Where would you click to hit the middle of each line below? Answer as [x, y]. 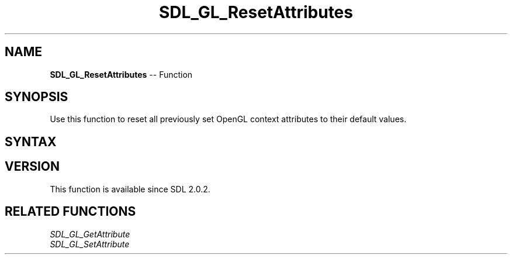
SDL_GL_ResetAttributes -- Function [121, 74]
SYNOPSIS [37, 97]
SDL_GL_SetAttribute [90, 244]
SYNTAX [31, 141]
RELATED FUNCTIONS [70, 212]
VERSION [32, 167]
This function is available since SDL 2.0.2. [130, 189]
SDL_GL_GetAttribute [90, 234]
